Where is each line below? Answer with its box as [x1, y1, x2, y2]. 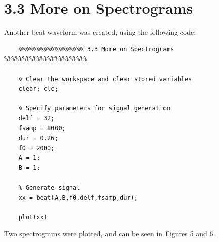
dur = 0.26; [18, 135, 59, 142]
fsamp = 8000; [18, 125, 66, 132]
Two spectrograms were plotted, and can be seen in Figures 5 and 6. [4, 228, 215, 239]
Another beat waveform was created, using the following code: [4, 27, 196, 37]
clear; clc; [18, 85, 59, 93]
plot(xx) [18, 213, 47, 221]
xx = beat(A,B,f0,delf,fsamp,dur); [18, 194, 138, 201]
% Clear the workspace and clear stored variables [18, 75, 192, 83]
